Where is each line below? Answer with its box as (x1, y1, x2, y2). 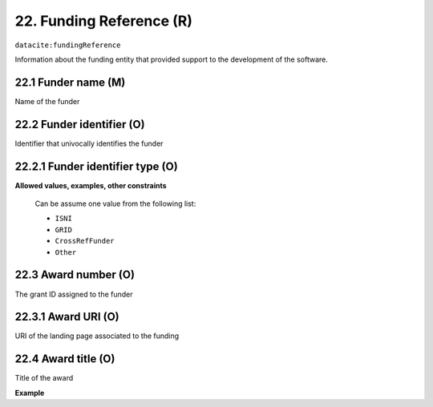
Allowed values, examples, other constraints (14, 180, 168, 190)
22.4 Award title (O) (14, 353, 115, 366)
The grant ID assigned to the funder (14, 289, 133, 299)
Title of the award (14, 373, 74, 383)
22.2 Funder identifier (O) (14, 117, 145, 131)
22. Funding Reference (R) (14, 12, 192, 30)
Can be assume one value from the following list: (34, 199, 196, 208)
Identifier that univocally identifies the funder (14, 139, 164, 148)
